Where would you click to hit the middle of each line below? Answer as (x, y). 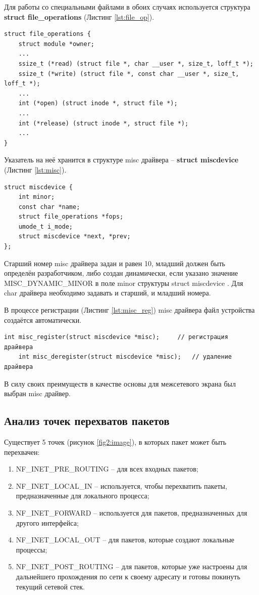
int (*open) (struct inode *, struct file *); (98, 103)
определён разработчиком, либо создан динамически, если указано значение (121, 273)
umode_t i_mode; (46, 226)
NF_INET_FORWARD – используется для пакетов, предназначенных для (132, 512)
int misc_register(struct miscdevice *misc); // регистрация (116, 337)
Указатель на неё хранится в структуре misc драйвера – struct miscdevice (121, 160)
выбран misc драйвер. (37, 393)
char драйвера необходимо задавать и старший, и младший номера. (108, 293)
